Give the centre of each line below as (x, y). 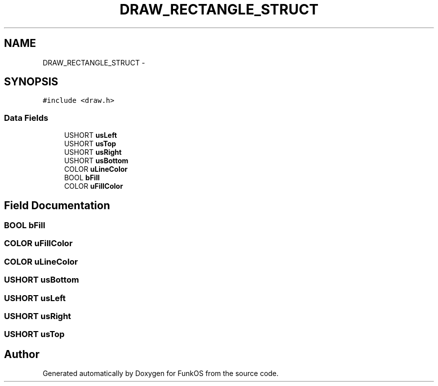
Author (22, 354)
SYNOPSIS (31, 82)
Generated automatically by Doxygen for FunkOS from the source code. (161, 374)
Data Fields (26, 118)
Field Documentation (57, 205)
